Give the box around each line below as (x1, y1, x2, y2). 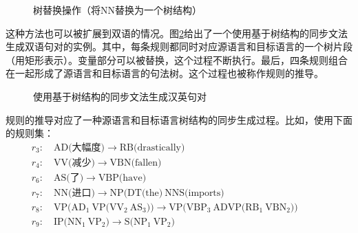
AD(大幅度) (53, 142, 105, 153)
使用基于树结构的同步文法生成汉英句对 (33, 89, 207, 103)
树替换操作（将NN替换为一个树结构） (33, 3, 202, 16)
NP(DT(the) (109, 188, 163, 198)
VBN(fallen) (109, 157, 162, 168)
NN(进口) (53, 188, 95, 198)
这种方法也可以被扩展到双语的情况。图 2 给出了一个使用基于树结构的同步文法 (6, 25, 348, 40)
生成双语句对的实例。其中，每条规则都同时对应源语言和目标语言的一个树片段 (6, 39, 352, 54)
